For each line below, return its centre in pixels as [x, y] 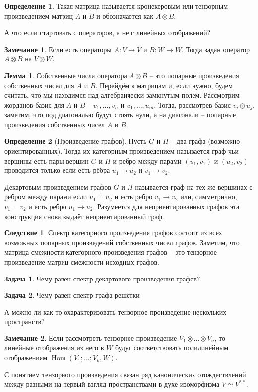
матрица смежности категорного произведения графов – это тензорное [111, 252]
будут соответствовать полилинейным [172, 348]
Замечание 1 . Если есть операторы [58, 49]
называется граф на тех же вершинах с [194, 187]
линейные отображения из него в [54, 348]
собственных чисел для [39, 85]
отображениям [26, 358]
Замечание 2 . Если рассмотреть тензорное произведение [91, 338]
